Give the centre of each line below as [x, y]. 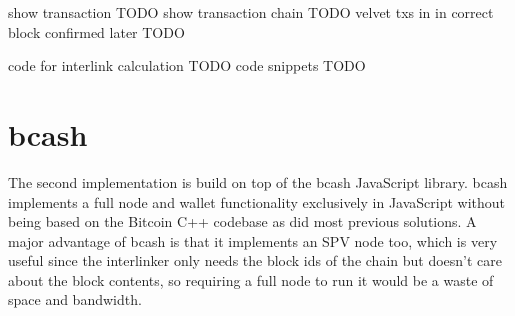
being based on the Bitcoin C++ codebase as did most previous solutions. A [242, 221]
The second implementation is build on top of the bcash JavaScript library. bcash [258, 181]
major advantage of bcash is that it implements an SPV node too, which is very [253, 240]
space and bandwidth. [75, 299]
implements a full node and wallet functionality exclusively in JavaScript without [257, 201]
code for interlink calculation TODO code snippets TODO [187, 65]
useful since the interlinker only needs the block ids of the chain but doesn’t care [255, 260]
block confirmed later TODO [96, 31]
